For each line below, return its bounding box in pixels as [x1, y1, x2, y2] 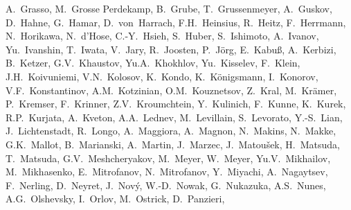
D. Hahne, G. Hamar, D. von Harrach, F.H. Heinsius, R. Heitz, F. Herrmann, [6, 15, 346, 29]
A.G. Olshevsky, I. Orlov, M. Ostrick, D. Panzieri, [6, 191, 225, 206]
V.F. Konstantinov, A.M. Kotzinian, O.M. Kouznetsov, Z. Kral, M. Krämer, [6, 82, 337, 97]
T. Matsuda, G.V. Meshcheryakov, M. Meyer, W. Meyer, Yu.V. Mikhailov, [6, 150, 331, 165]
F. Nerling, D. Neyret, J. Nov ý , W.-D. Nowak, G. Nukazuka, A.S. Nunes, [6, 177, 326, 192]
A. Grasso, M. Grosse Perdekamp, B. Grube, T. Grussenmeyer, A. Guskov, [6, 1, 332, 15]
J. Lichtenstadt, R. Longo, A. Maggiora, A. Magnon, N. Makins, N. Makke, [6, 123, 336, 138]
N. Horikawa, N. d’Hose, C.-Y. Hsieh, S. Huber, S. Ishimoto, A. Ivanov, [6, 28, 319, 43]
